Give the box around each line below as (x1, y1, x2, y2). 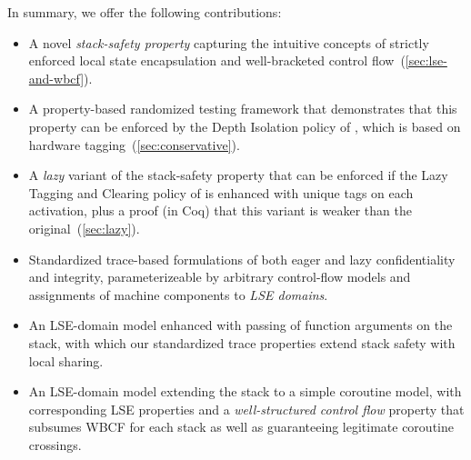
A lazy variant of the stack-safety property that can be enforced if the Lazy (28, 165, 448, 185)
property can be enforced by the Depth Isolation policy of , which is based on (28, 116, 461, 135)
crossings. (28, 435, 82, 454)
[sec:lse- (405, 51, 447, 70)
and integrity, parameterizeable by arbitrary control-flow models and (28, 267, 411, 286)
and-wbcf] (28, 68, 85, 87)
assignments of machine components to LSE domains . (28, 285, 328, 304)
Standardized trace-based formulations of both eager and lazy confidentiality (28, 249, 456, 268)
